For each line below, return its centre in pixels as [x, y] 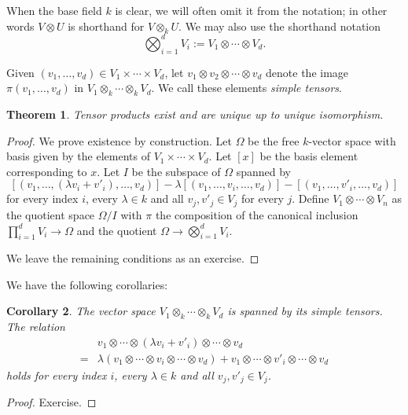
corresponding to [47, 171]
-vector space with [352, 140]
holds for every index [57, 375]
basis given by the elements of [78, 156]
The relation [36, 327]
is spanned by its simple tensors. [305, 311]
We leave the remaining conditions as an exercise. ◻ [133, 258]
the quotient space [51, 214]
